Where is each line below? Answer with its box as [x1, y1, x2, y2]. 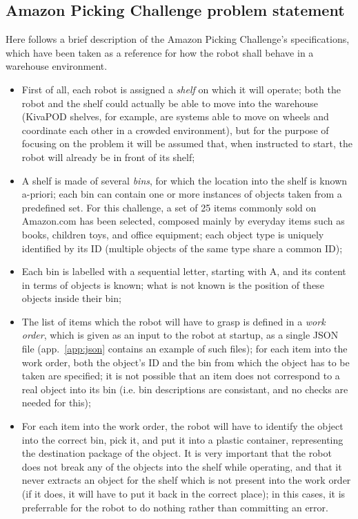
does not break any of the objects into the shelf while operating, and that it [21, 459, 342, 473]
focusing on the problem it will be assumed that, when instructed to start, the [21, 136, 353, 151]
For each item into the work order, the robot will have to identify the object [21, 419, 344, 433]
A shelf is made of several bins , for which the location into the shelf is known [21, 173, 348, 187]
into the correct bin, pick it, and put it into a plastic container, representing [21, 432, 344, 446]
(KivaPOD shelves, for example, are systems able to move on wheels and [21, 109, 329, 124]
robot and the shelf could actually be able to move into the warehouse [21, 95, 318, 110]
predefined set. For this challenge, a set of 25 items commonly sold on [21, 200, 317, 214]
